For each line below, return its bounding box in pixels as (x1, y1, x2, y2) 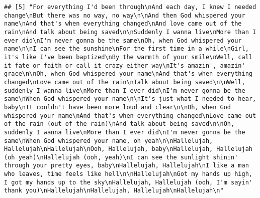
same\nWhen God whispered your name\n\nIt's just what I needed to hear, (4, 95, 256, 103)
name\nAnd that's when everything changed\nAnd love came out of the (4, 20, 242, 28)
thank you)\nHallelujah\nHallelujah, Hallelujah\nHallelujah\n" (4, 187, 224, 194)
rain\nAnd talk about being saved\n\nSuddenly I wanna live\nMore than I (4, 28, 256, 36)
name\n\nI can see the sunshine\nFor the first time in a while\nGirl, (4, 45, 249, 53)
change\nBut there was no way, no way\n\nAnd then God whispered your (4, 12, 245, 19)
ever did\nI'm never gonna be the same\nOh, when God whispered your (4, 37, 242, 44)
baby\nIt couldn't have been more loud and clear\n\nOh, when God (4, 103, 231, 111)
